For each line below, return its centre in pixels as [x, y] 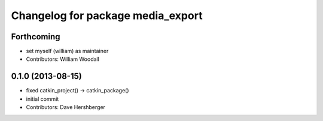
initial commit [42, 99]
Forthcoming [36, 37]
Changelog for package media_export [107, 15]
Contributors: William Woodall [63, 59]
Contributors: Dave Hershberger [66, 107]
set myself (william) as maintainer [67, 51]
